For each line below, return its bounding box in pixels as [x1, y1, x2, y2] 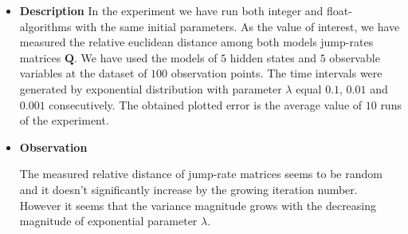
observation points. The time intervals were [171, 65, 382, 81]
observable [329, 49, 380, 65]
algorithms [19, 18, 72, 34]
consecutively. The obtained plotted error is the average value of [49, 96, 363, 113]
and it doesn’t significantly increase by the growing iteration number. [19, 180, 358, 197]
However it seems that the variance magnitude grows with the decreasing [19, 196, 377, 213]
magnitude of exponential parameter [19, 212, 198, 229]
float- [327, 2, 352, 18]
